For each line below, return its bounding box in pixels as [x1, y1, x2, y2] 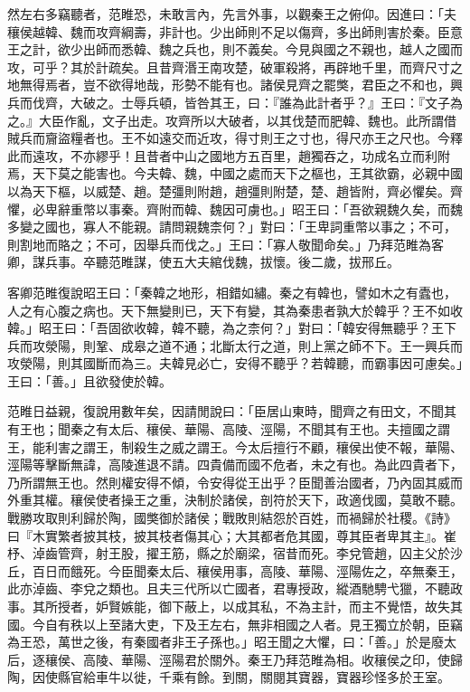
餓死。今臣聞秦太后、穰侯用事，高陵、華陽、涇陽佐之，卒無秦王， [70, 561, 463, 580]
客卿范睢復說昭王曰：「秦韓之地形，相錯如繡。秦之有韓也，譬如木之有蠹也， [7, 282, 456, 301]
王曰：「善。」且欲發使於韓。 [7, 371, 172, 390]
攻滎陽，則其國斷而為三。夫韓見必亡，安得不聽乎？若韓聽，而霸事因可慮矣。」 [7, 354, 463, 373]
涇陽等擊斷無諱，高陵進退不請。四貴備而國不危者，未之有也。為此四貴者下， [7, 455, 463, 474]
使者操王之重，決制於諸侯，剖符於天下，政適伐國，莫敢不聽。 [95, 490, 463, 509]
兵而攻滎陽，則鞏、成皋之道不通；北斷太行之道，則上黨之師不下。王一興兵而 [7, 336, 463, 355]
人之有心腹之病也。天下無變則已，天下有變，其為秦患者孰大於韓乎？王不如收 [7, 300, 463, 319]
